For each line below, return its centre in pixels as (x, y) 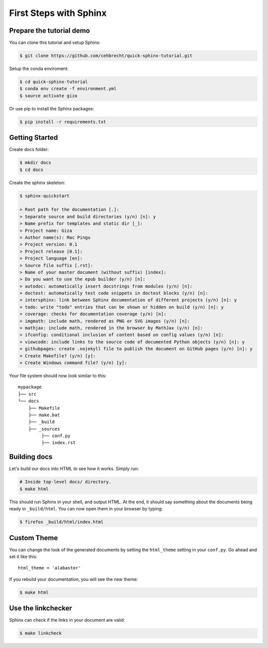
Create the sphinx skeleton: (37, 183)
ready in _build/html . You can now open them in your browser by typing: (86, 509)
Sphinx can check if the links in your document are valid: (67, 620)
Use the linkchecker (41, 608)
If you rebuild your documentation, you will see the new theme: (74, 579)
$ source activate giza (49, 95)
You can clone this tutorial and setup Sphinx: (55, 43)
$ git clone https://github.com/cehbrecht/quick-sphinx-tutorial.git (106, 56)
